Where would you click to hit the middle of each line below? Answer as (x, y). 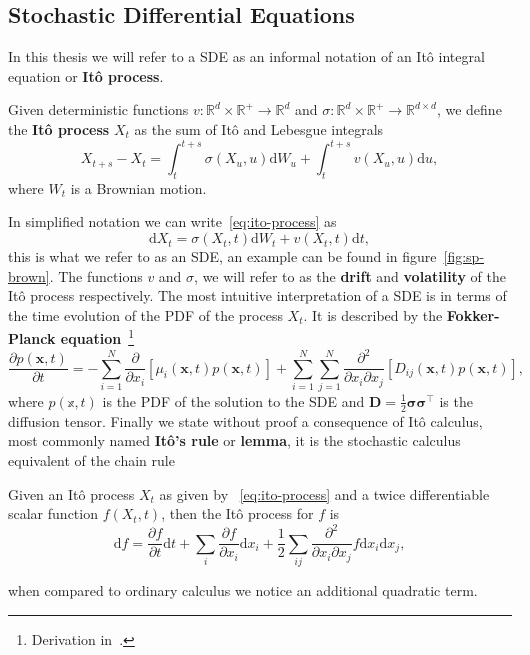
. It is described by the (373, 314)
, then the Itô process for (237, 513)
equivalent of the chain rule (91, 460)
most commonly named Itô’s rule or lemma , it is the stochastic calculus (234, 440)
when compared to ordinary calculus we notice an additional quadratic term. (243, 590)
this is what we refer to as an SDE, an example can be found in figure (222, 256)
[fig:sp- (464, 256)
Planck (32, 338)
